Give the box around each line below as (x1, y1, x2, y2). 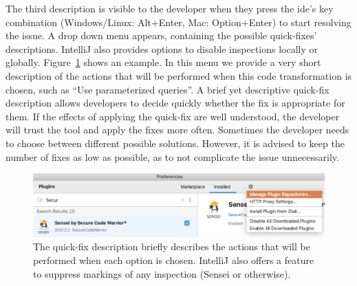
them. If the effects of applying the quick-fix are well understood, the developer (6, 109, 340, 123)
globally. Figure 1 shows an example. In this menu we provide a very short (6, 55, 321, 69)
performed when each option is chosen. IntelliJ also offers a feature (33, 253, 314, 267)
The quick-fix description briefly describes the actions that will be (33, 239, 310, 254)
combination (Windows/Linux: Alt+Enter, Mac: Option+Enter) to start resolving (6, 14, 351, 29)
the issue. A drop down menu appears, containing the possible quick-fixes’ (6, 28, 317, 43)
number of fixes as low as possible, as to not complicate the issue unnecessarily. (6, 149, 339, 164)
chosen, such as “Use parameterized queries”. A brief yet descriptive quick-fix (6, 82, 329, 96)
